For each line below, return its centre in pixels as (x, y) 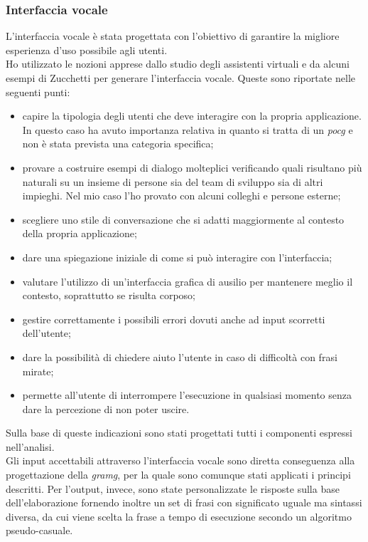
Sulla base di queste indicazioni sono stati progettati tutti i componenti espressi (179, 433)
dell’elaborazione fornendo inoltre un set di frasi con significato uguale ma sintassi (184, 502)
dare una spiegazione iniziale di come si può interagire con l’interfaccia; (177, 257)
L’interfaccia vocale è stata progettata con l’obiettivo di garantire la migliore (173, 36)
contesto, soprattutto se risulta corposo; (109, 295)
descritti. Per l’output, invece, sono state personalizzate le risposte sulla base (173, 488)
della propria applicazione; (80, 233)
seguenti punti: (38, 92)
